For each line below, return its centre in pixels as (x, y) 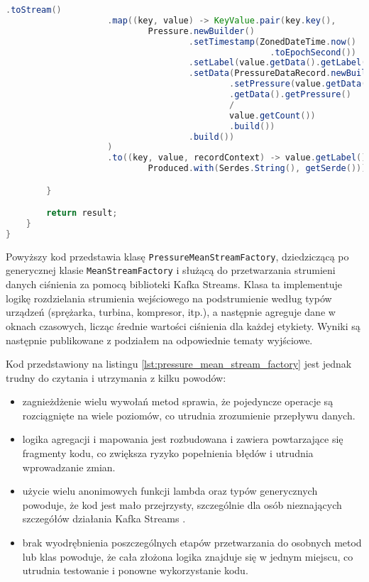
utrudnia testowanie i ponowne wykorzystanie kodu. (135, 570)
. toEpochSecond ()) (313, 52)
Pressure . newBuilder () (201, 31)
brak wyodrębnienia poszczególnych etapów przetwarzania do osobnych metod (192, 543)
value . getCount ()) (272, 115)
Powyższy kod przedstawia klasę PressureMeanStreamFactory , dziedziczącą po (177, 256)
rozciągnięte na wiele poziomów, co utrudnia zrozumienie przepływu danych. (189, 415)
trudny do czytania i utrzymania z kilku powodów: (116, 377)
